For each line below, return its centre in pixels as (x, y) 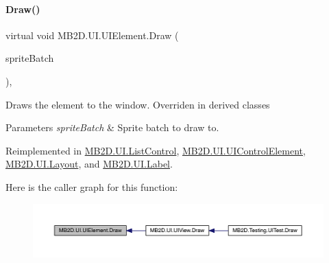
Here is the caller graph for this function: (92, 186)
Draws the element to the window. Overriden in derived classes (138, 104)
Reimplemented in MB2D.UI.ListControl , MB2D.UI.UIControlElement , (156, 150)
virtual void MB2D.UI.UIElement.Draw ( (92, 35)
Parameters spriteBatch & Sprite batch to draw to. (112, 127)
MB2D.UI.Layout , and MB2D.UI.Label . (89, 164)
